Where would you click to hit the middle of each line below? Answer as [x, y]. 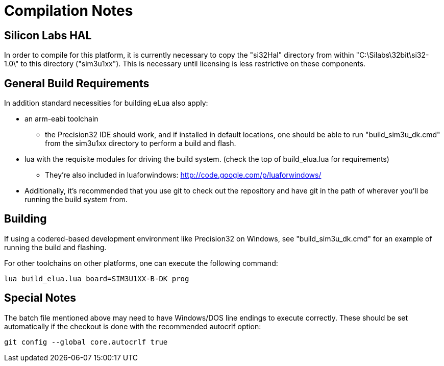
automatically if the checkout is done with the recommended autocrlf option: [133, 326]
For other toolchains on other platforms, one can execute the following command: [141, 263]
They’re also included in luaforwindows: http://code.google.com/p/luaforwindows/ [183, 175]
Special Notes [40, 298]
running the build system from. [76, 200]
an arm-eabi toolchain [61, 119]
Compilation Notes [69, 11]
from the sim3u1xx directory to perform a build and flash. [141, 143]
